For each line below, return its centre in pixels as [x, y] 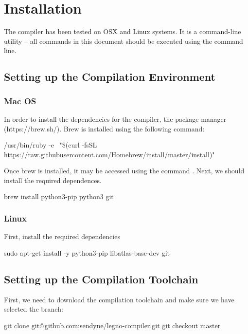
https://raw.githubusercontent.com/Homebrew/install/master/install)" [109, 154]
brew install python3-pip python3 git [59, 196]
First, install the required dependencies [62, 236]
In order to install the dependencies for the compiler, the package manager [115, 119]
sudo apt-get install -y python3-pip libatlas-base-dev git [87, 252]
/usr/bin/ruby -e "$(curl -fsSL [51, 145]
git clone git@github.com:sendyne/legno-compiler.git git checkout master [112, 325]
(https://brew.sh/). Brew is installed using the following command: [104, 128]
